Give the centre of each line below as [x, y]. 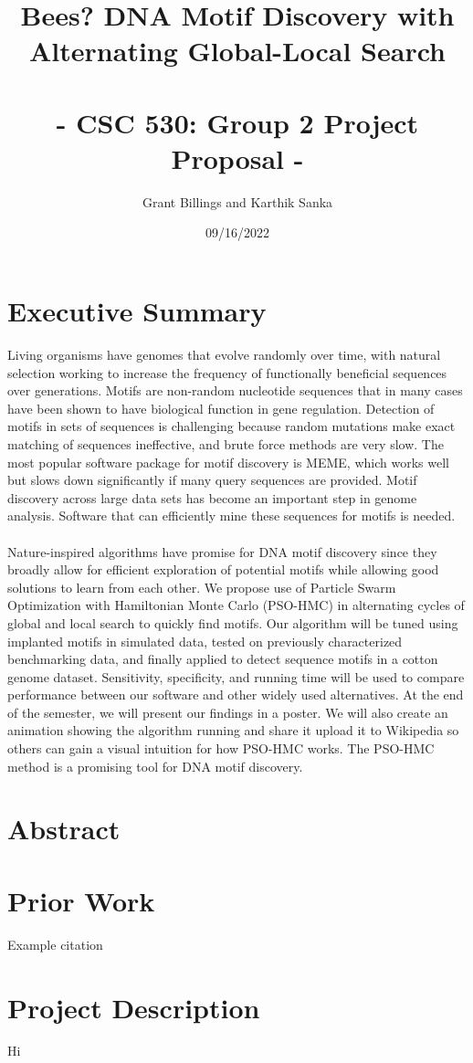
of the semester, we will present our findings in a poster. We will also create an [228, 712]
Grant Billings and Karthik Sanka [237, 201]
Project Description [134, 1007]
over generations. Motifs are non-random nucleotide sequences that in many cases [235, 390]
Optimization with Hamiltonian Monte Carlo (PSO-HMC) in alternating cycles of [236, 605]
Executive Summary [137, 311]
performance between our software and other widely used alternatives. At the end [236, 695]
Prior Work [81, 900]
